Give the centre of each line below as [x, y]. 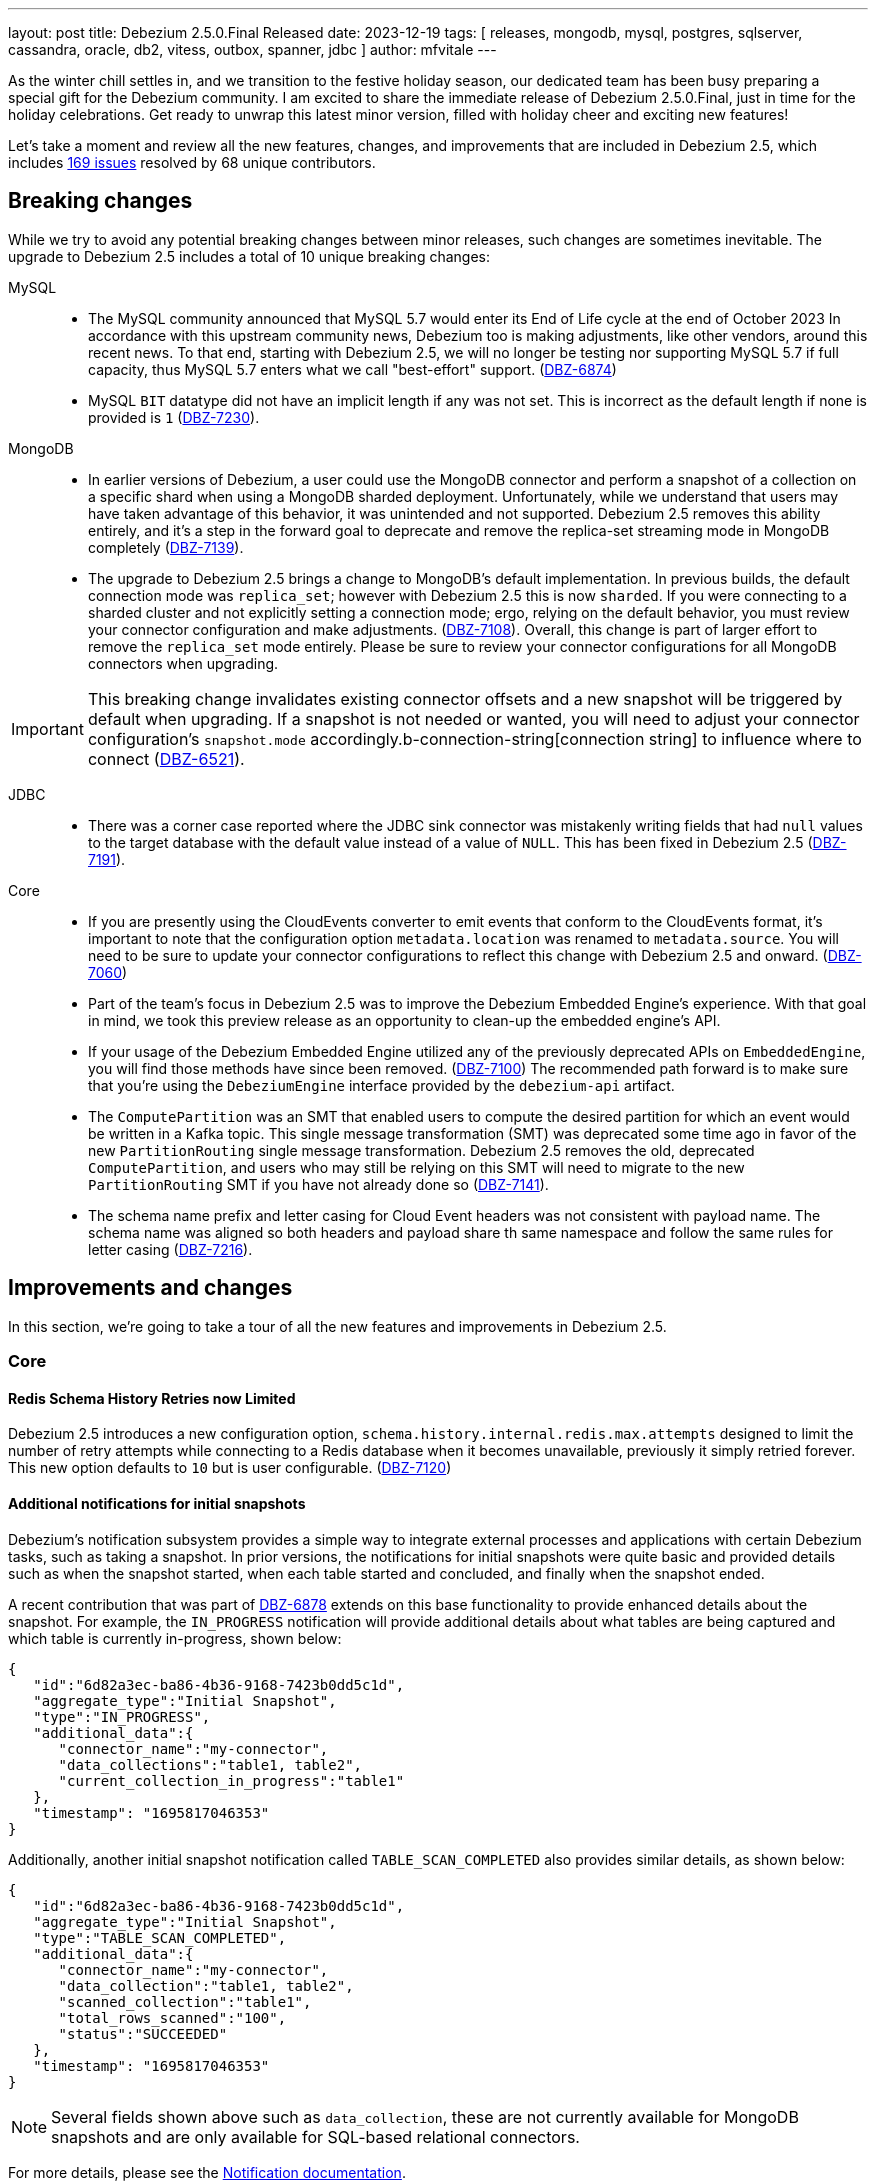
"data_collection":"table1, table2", [206, 1985]
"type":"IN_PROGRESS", [122, 1716]
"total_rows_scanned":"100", [172, 2017]
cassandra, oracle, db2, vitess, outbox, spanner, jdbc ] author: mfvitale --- [252, 49]
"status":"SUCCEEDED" [143, 2033]
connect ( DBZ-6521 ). [166, 758]
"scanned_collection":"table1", [185, 2001]
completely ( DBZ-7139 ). [166, 547]
